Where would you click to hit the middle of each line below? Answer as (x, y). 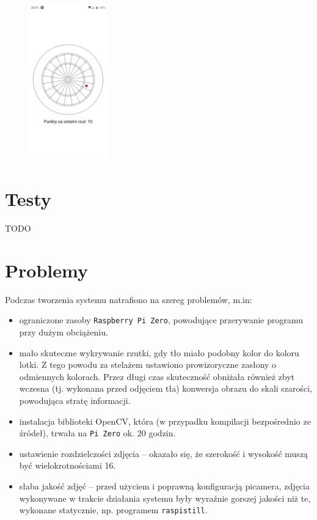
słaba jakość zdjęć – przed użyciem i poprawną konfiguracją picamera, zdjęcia (164, 486)
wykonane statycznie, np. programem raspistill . (113, 510)
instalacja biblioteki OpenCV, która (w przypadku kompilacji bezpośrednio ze (165, 421)
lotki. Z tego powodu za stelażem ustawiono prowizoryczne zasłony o (148, 364)
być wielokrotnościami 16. (67, 465)
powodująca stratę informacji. (75, 401)
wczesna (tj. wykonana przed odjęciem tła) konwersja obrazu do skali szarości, (166, 388)
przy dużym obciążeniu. (64, 332)
